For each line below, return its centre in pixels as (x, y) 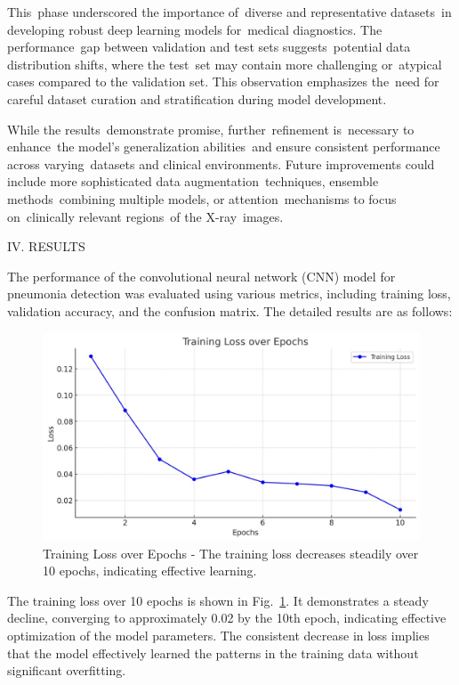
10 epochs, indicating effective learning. (150, 571)
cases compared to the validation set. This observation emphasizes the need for (223, 82)
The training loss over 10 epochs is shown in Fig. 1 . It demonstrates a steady (218, 600)
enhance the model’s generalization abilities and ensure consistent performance (224, 147)
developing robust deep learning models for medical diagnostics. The (195, 29)
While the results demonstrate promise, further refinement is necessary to (211, 129)
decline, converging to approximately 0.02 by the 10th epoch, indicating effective (227, 618)
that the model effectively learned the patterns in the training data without (213, 652)
